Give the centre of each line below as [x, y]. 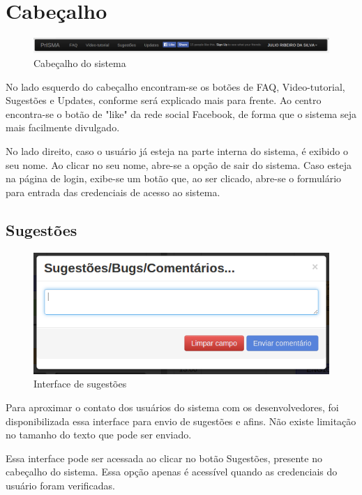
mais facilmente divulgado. [63, 127]
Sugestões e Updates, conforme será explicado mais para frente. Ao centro [164, 100]
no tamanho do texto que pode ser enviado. [99, 435]
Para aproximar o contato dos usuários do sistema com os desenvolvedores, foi [172, 407]
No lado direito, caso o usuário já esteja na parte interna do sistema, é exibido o [177, 151]
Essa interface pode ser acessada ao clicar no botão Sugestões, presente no [164, 458]
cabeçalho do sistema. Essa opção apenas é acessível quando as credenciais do [172, 472]
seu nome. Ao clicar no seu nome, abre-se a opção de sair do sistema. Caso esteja [179, 164]
